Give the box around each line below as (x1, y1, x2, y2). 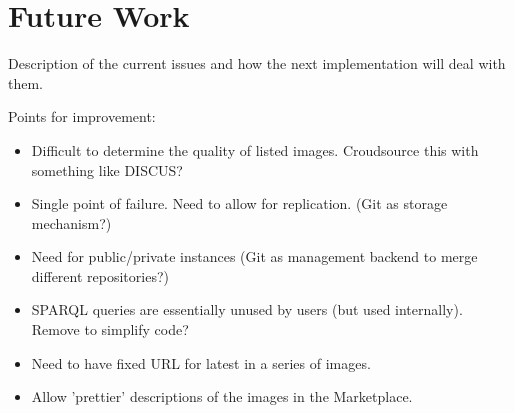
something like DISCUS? (31, 159, 183, 180)
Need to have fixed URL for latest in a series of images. (31, 352, 371, 373)
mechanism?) (31, 212, 112, 233)
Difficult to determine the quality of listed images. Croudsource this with (31, 139, 479, 160)
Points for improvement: (8, 106, 156, 127)
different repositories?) (31, 265, 169, 286)
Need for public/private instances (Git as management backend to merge (31, 246, 478, 267)
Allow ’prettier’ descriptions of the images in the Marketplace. (31, 386, 413, 407)
